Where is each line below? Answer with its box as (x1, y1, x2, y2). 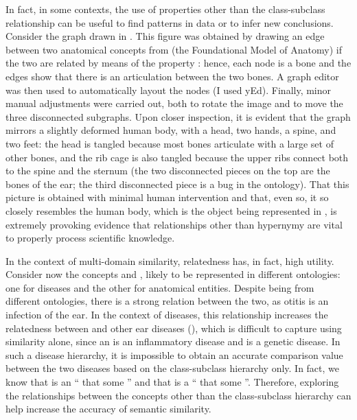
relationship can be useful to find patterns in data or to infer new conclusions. (5, 15, 334, 30)
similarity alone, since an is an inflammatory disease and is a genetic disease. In (5, 334, 341, 349)
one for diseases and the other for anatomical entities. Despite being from (5, 280, 314, 294)
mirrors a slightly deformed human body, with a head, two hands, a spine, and (5, 123, 336, 137)
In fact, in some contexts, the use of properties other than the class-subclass (5, 2, 325, 16)
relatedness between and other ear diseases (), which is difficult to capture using (5, 320, 342, 335)
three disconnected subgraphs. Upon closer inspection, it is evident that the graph (5, 109, 351, 124)
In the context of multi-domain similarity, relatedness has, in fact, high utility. (5, 253, 334, 268)
